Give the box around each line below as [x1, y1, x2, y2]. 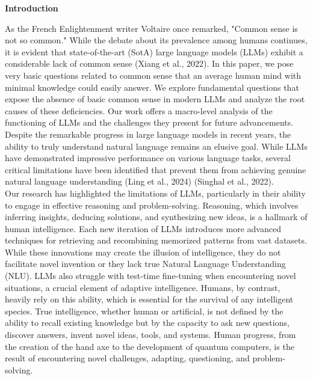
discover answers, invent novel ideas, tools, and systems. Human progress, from [5, 328, 296, 341]
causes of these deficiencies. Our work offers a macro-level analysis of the [5, 104, 273, 117]
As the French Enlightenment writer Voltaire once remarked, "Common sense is [5, 22, 298, 34]
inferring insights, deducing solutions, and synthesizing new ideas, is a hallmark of [5, 210, 308, 223]
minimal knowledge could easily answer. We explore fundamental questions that [5, 81, 299, 93]
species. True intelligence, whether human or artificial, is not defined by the [5, 304, 284, 317]
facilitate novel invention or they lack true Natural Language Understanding [5, 257, 286, 270]
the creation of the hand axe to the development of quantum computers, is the [5, 340, 294, 352]
